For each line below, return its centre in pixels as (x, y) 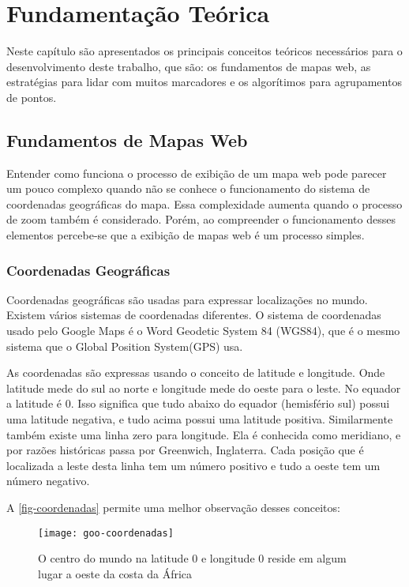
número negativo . (48, 481)
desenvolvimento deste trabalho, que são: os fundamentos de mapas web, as (189, 66)
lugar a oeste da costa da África (115, 573)
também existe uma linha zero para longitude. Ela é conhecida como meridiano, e (204, 434)
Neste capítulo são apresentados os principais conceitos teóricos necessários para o (204, 51)
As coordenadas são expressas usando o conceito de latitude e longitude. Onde (196, 373)
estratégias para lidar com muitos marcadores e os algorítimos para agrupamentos (204, 82)
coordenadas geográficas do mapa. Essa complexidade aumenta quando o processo (204, 203)
